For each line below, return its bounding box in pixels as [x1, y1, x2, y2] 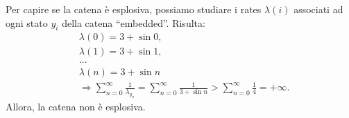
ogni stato [6, 15, 48, 30]
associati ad [293, 2, 343, 16]
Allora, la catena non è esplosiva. [6, 99, 146, 114]
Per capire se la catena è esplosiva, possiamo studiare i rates [6, 2, 262, 16]
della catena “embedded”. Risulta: [62, 15, 205, 30]
